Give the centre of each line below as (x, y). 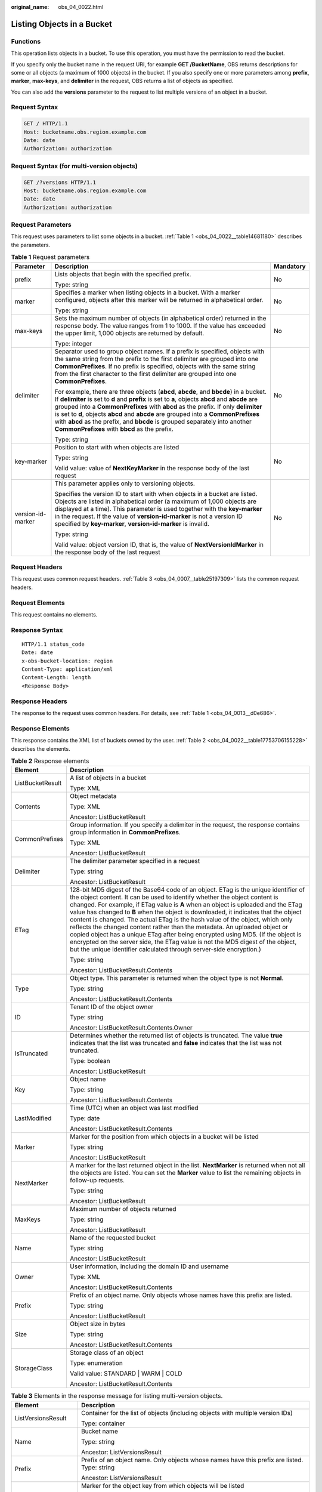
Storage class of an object (106, 1353)
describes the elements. (41, 748)
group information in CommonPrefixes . (125, 833)
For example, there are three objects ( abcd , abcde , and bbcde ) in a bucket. (161, 392)
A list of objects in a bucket (108, 778)
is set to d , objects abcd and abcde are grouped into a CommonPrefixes (157, 414)
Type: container (103, 1423)
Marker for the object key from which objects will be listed (162, 1485)
